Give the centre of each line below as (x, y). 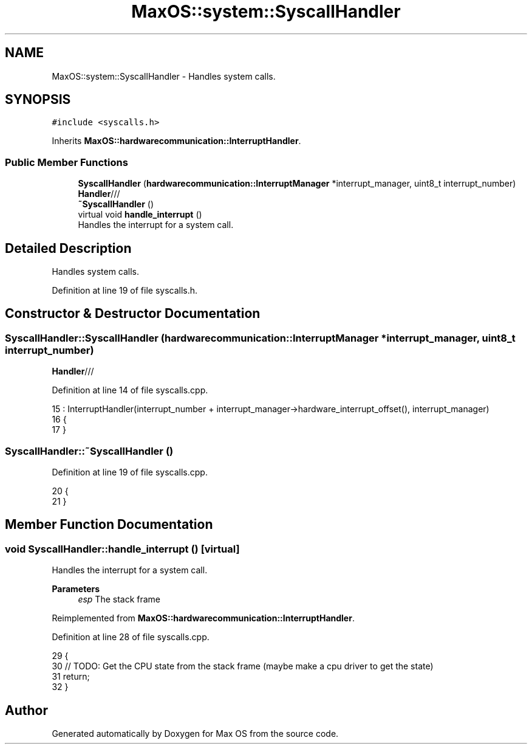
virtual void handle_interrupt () (140, 215)
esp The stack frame (119, 599)
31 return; (71, 677)
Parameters (76, 589)
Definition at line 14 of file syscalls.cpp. (130, 390)
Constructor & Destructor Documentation (133, 314)
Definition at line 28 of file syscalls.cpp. (131, 637)
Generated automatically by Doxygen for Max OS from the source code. (195, 734)
